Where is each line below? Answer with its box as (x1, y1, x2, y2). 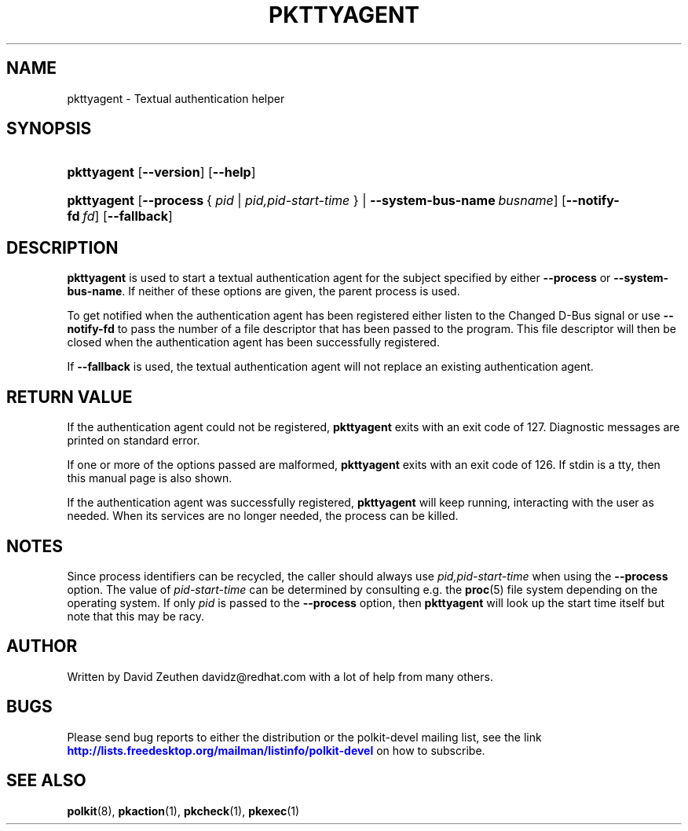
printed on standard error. (67, 434, 200, 448)
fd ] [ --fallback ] (82, 208, 173, 225)
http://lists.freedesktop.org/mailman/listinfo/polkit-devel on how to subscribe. (67, 743, 485, 757)
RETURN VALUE (6, 386, 133, 407)
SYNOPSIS (6, 119, 92, 139)
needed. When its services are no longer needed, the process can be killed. (67, 509, 459, 523)
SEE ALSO (6, 771, 86, 791)
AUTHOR (6, 636, 78, 657)
